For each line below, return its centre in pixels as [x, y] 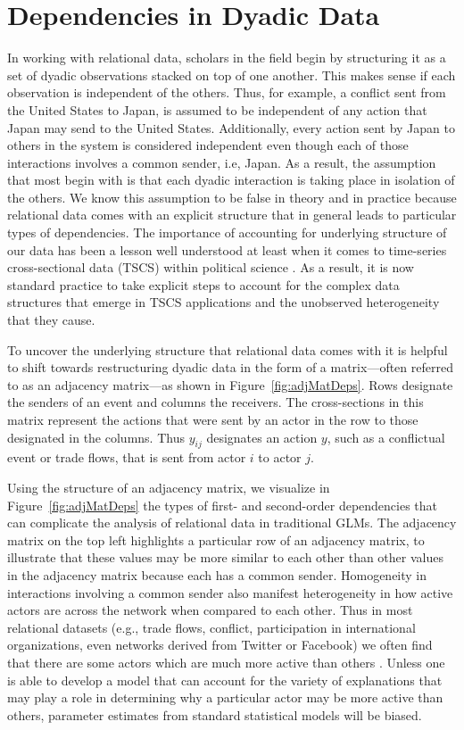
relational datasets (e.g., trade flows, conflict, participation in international [211, 627]
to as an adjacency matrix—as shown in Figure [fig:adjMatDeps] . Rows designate [230, 384]
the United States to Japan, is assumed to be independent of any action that [217, 109]
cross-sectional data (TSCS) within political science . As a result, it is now [211, 267]
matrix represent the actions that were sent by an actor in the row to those [213, 419]
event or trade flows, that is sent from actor [127, 457]
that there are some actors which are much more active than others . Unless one [226, 662]
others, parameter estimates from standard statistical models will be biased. [215, 714]
